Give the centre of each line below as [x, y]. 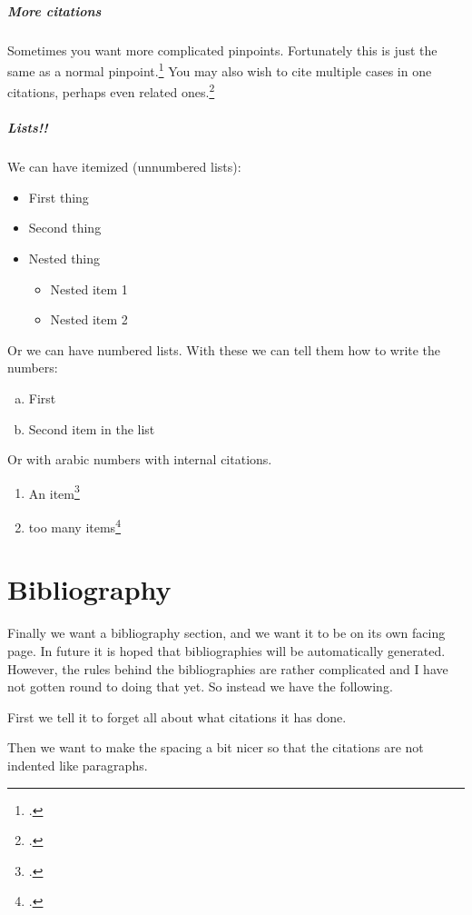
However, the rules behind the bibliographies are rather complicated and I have [228, 668]
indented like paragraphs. [78, 765]
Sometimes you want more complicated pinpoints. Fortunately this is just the [222, 50]
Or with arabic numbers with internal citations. [140, 459]
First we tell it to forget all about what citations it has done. [177, 716]
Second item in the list [92, 428]
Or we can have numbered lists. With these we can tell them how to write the [224, 349]
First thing [59, 197]
